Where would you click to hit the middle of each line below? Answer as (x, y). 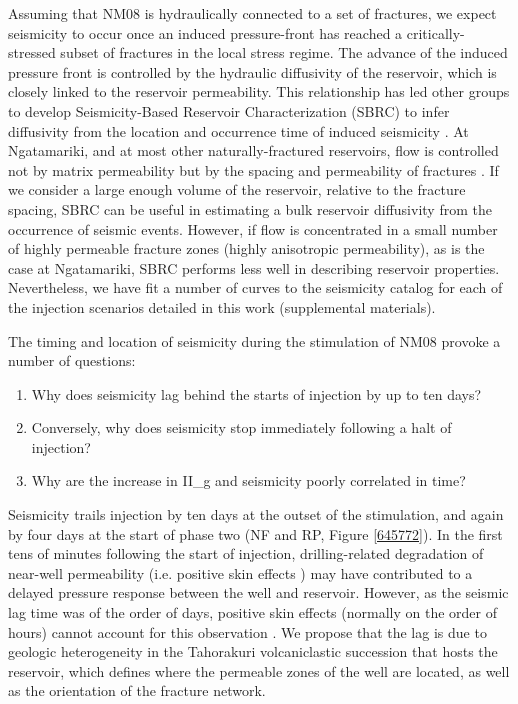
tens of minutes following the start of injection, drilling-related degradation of (246, 553)
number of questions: (72, 360)
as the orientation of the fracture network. (137, 690)
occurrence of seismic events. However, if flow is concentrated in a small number (253, 228)
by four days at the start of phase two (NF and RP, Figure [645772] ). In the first (255, 533)
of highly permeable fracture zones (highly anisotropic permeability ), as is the (246, 248)
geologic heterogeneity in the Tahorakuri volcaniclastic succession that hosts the (253, 651)
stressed (32, 52)
